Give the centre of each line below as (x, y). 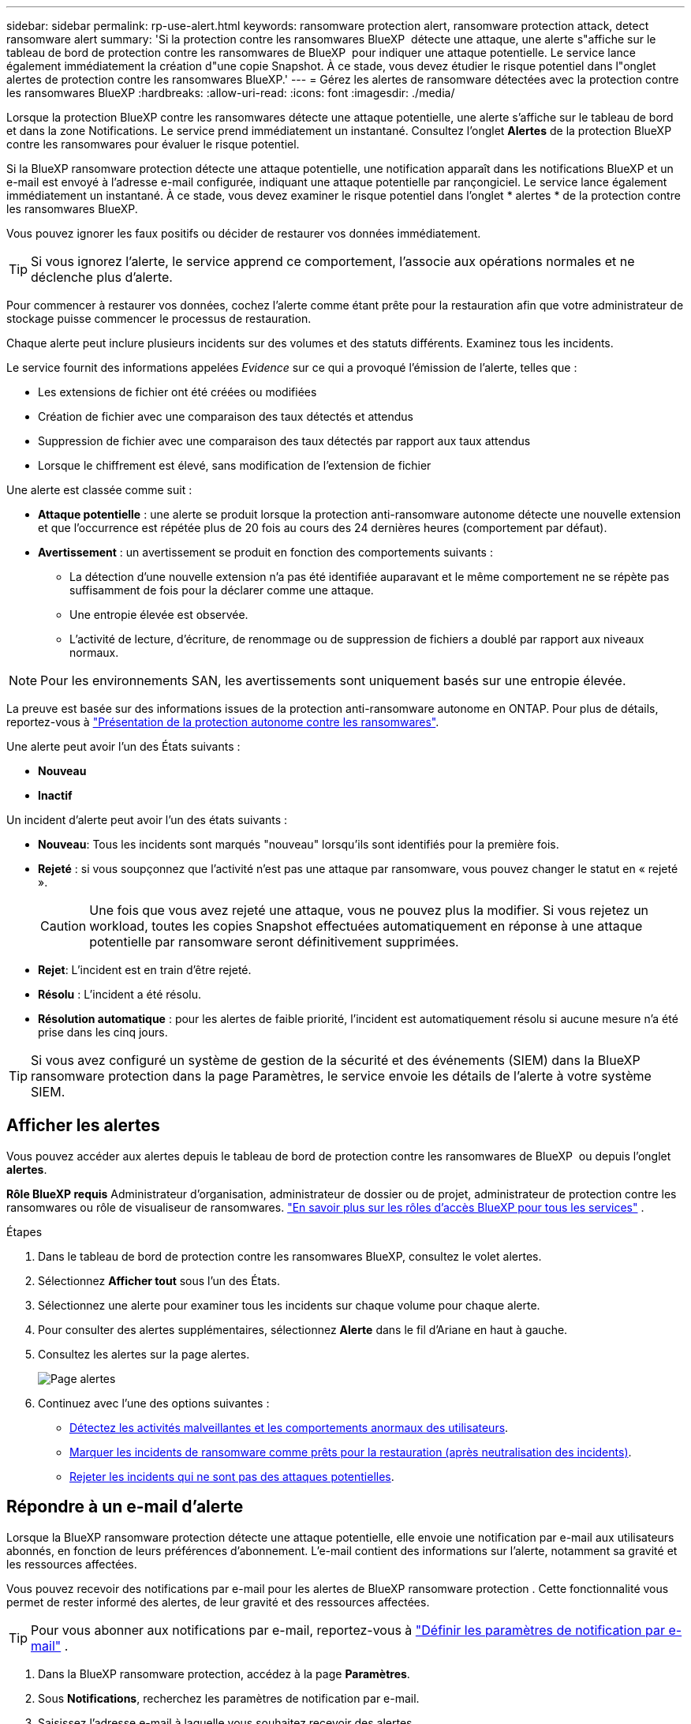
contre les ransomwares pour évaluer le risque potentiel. (153, 144)
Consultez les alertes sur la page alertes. (144, 1354)
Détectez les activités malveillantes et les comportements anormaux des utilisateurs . (289, 1427)
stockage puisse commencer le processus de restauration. (159, 319)
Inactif (55, 795)
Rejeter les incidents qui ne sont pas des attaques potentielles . (232, 1476)
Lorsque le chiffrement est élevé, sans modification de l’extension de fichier (235, 465)
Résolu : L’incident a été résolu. (120, 994)
